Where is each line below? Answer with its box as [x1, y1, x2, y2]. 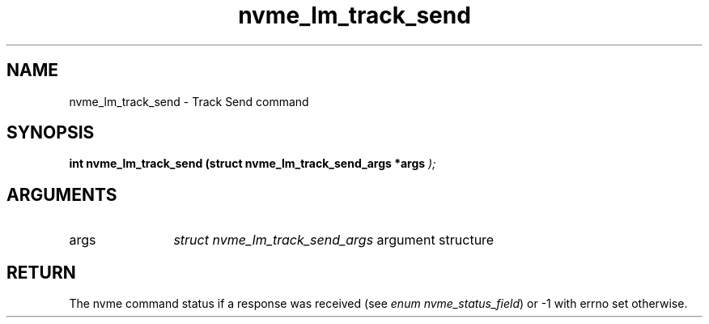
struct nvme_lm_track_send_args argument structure [173, 232, 495, 249]
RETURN [6, 262, 76, 283]
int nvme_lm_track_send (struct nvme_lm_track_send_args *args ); [69, 156, 436, 171]
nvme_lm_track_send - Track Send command [69, 94, 309, 109]
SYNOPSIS [6, 122, 95, 143]
